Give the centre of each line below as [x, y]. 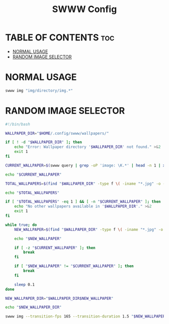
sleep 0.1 [25, 285]
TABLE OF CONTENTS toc [60, 37]
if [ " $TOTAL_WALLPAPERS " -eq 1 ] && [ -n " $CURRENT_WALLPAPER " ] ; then [83, 202]
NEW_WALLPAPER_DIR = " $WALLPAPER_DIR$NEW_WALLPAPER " [59, 298]
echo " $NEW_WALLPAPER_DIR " [33, 307]
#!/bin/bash [18, 124]
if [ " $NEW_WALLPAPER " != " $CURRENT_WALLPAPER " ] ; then [74, 266]
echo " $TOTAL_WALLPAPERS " [32, 193]
